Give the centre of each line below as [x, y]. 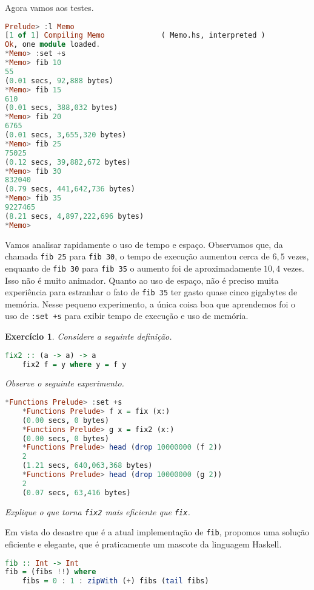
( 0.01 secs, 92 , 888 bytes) [59, 81]
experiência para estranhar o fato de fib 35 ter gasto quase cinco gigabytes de [151, 292]
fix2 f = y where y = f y [74, 364]
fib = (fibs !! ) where [51, 572]
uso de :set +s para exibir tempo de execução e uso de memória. [127, 316]
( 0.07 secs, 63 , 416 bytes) [76, 492]
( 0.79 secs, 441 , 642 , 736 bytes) [70, 189]
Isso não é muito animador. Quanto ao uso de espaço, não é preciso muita [142, 280]
